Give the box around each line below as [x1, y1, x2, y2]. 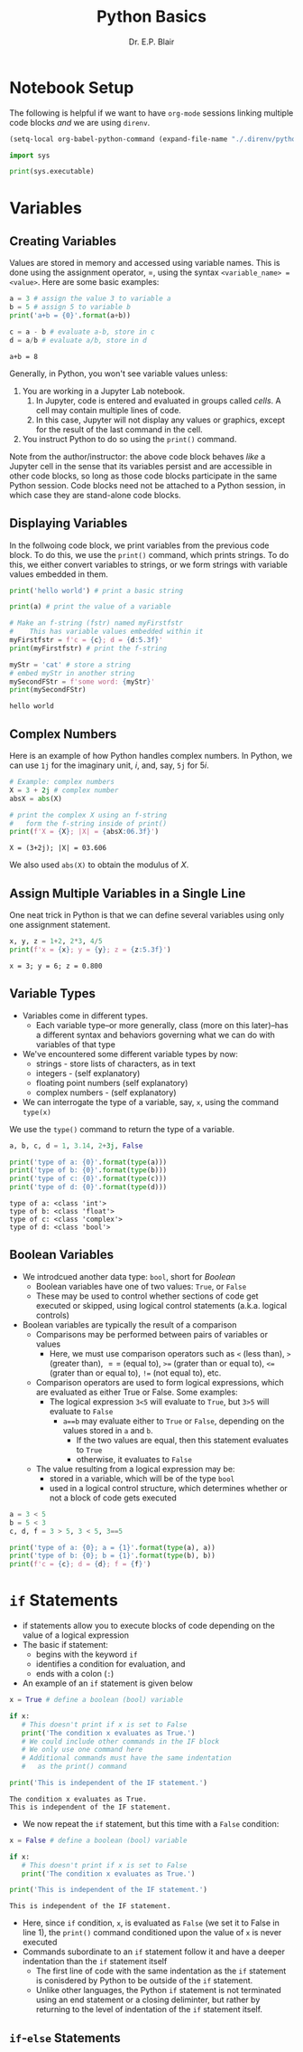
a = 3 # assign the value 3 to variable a [9, 294, 171, 304]
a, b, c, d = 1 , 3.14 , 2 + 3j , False [9, 1141, 143, 1150]
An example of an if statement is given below [22, 1678, 194, 1688]
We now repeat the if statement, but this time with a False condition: [22, 1818, 280, 1829]
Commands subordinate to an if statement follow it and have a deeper [22, 1946, 286, 1957]
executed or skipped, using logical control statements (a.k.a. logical [35, 1300, 287, 1310]
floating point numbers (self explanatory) [35, 1077, 188, 1088]
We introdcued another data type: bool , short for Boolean [22, 1271, 236, 1281]
